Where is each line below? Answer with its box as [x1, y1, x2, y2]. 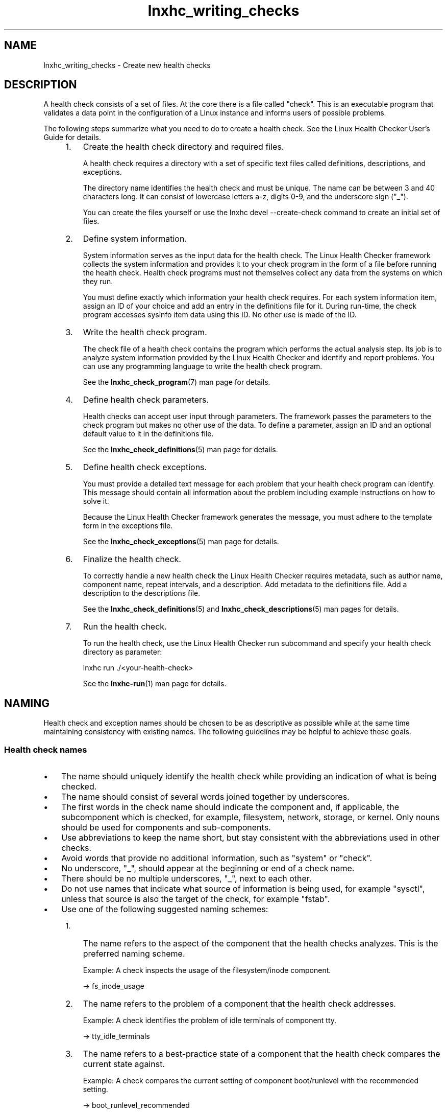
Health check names [4, 744, 87, 755]
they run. [83, 277, 113, 286]
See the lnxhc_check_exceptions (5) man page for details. [83, 537, 279, 546]
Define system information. [83, 234, 187, 244]
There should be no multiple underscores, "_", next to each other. [61, 873, 312, 884]
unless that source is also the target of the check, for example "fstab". [61, 894, 330, 905]
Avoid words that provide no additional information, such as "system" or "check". [61, 853, 373, 864]
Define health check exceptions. [83, 462, 207, 473]
